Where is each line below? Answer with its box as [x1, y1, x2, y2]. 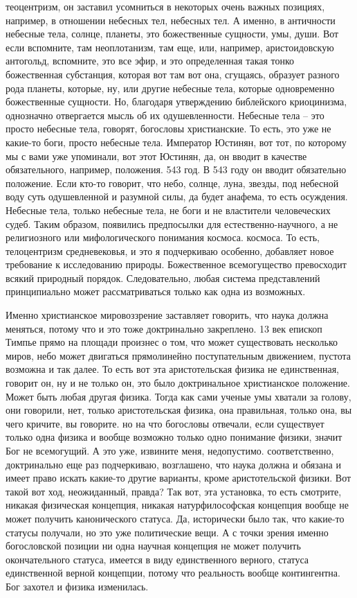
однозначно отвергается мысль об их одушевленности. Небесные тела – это [6, 107, 324, 122]
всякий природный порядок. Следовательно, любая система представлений [6, 270, 320, 285]
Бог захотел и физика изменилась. [6, 579, 149, 593]
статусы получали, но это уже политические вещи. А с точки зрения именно [6, 525, 329, 539]
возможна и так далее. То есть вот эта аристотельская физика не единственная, [6, 362, 339, 376]
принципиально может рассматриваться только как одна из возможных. [6, 284, 306, 299]
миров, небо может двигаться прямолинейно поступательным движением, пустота [6, 348, 351, 362]
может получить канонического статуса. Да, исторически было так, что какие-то [6, 511, 345, 525]
